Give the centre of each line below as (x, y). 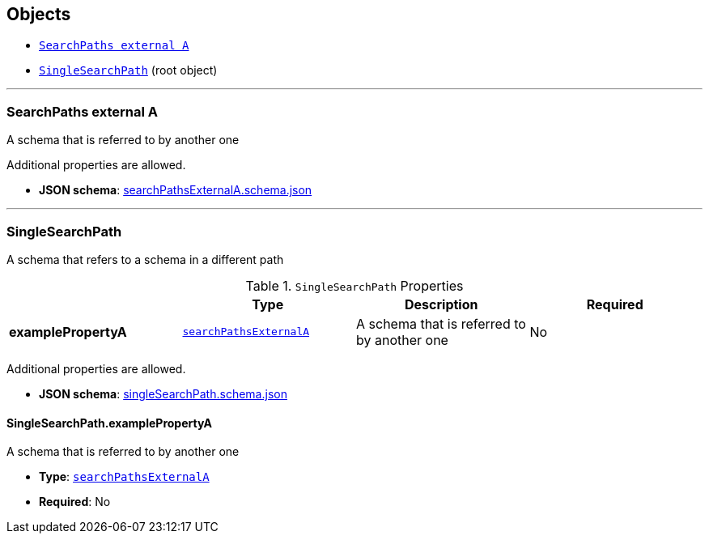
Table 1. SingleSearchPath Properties (354, 285)
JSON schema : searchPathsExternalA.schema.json (176, 190)
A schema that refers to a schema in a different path (145, 259)
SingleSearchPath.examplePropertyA (109, 423)
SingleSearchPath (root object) (128, 70)
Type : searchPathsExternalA (124, 477)
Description (442, 304)
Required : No (75, 502)
